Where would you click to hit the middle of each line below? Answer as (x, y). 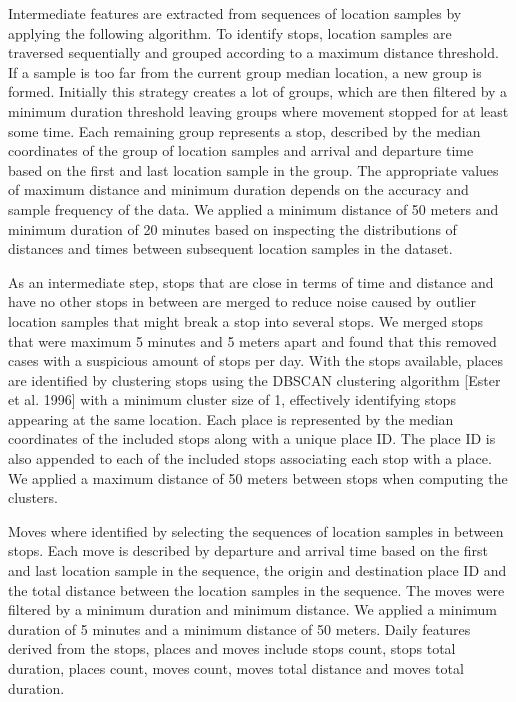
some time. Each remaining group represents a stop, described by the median (244, 130)
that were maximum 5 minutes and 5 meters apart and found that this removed (252, 340)
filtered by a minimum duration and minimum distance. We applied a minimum (253, 609)
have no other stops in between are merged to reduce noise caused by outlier (242, 301)
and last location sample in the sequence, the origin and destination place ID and (257, 570)
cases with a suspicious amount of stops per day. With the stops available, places (256, 360)
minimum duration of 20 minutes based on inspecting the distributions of (232, 228)
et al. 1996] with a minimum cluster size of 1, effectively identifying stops (232, 399)
